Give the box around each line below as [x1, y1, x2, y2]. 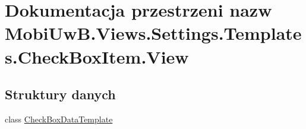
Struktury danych [5, 85, 116, 103]
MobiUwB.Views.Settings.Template [5, 21, 302, 45]
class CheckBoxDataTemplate [5, 112, 113, 125]
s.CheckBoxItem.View [5, 44, 189, 68]
